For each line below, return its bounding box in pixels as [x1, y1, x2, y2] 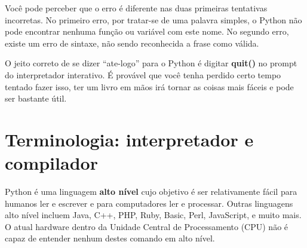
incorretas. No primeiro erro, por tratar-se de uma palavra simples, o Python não [5, 13, 302, 26]
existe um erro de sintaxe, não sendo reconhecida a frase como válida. [5, 36, 259, 49]
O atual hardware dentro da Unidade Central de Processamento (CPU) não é [5, 220, 288, 232]
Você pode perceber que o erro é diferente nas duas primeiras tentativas [5, 2, 268, 14]
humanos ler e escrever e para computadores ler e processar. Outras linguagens [5, 197, 293, 209]
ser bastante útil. [5, 92, 67, 105]
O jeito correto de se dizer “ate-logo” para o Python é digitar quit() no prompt [5, 57, 297, 69]
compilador [5, 151, 98, 175]
